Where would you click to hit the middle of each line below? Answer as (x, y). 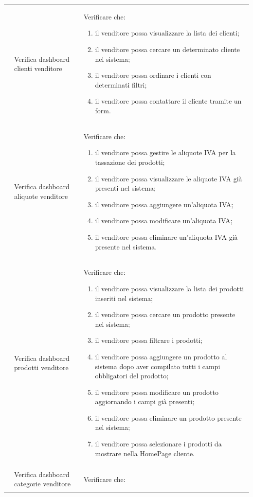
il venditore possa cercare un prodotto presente (165, 314)
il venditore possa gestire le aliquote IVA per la (165, 152)
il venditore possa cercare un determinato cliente (167, 49)
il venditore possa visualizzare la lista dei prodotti (170, 288)
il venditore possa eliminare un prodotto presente (168, 417)
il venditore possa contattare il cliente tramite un (168, 101)
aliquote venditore (41, 196)
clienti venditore (38, 68)
